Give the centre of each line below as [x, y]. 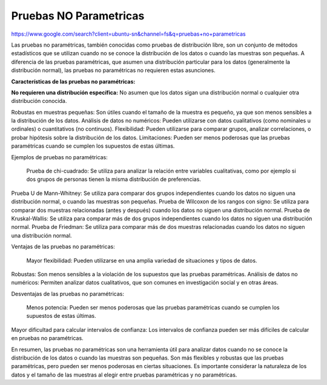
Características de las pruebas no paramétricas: [73, 81]
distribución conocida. [39, 101]
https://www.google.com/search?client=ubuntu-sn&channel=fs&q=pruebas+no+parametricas [128, 34]
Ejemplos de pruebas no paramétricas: [60, 157]
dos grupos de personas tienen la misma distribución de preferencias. [114, 179]
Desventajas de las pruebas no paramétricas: [68, 294]
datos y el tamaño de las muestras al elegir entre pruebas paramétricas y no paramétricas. [124, 375]
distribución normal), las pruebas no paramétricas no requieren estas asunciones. [113, 70]
